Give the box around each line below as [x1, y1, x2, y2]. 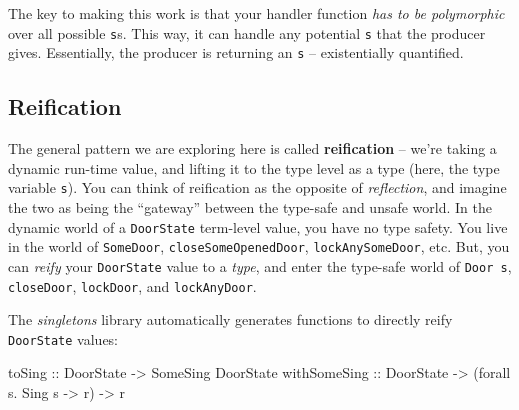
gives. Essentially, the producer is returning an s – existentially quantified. [8, 42, 464, 63]
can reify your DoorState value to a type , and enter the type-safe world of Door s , [8, 255, 512, 276]
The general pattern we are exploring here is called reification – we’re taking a [8, 138, 497, 159]
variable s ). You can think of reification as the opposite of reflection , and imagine [8, 177, 507, 198]
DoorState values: [8, 328, 119, 349]
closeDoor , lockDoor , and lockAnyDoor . [8, 275, 257, 296]
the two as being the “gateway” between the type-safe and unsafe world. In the [8, 196, 492, 217]
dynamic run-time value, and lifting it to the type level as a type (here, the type [8, 157, 500, 178]
